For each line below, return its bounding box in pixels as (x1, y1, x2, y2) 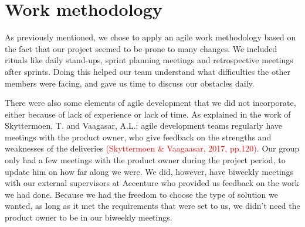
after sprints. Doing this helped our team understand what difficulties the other (5, 65, 290, 77)
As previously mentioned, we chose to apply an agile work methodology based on (5, 31, 296, 43)
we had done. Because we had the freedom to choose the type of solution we (5, 188, 278, 200)
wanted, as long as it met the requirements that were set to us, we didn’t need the (5, 200, 300, 212)
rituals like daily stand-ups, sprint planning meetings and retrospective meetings (5, 54, 293, 66)
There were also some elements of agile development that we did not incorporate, (5, 97, 296, 109)
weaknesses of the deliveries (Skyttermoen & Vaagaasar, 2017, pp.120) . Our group (5, 142, 300, 154)
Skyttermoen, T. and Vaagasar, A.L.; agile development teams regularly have (5, 119, 283, 132)
